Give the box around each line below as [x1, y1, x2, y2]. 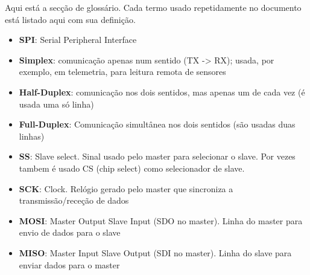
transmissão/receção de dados [19, 194, 129, 207]
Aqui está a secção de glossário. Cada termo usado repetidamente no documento [5, 1, 302, 13]
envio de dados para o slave [19, 226, 121, 239]
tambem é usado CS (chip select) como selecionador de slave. [19, 161, 245, 174]
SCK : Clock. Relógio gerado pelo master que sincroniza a [19, 182, 233, 195]
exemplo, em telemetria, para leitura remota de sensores [19, 65, 226, 78]
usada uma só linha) [19, 97, 94, 110]
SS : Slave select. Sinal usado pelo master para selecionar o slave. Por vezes [19, 150, 296, 163]
